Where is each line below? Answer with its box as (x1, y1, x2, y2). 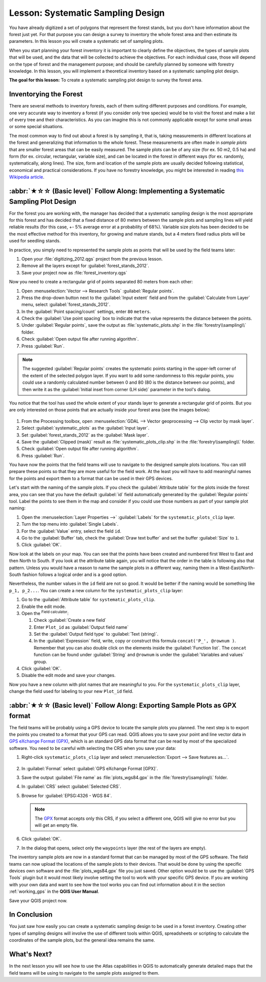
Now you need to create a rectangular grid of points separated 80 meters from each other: (9, 279, 193, 285)
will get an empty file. (34, 822, 78, 828)
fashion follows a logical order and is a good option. (22, 572, 128, 577)
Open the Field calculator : (21, 610, 69, 616)
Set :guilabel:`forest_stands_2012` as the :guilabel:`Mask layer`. (21, 432, 149, 438)
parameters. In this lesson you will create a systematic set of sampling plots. (9, 38, 164, 44)
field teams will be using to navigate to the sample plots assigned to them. (9, 970, 160, 976)
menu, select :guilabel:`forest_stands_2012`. (21, 302, 111, 307)
